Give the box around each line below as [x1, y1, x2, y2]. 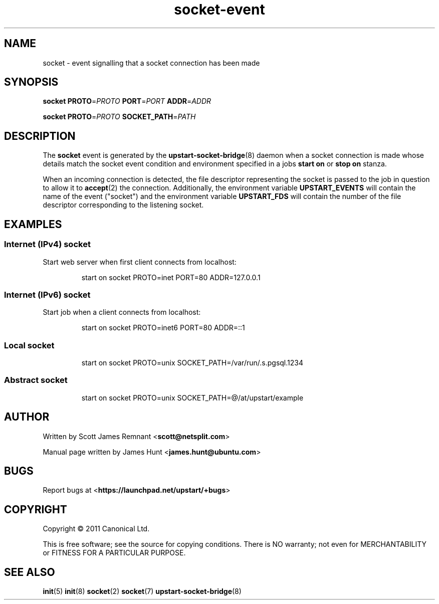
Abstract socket [4, 375, 68, 385]
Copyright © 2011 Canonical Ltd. [43, 524, 150, 533]
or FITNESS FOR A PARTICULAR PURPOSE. [43, 548, 186, 557]
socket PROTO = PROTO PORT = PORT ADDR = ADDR [43, 97, 211, 106]
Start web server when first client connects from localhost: [43, 257, 237, 266]
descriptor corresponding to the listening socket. [43, 200, 204, 210]
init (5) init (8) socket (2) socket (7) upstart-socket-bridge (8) [43, 587, 242, 596]
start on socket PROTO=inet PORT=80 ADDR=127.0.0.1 [81, 273, 261, 282]
